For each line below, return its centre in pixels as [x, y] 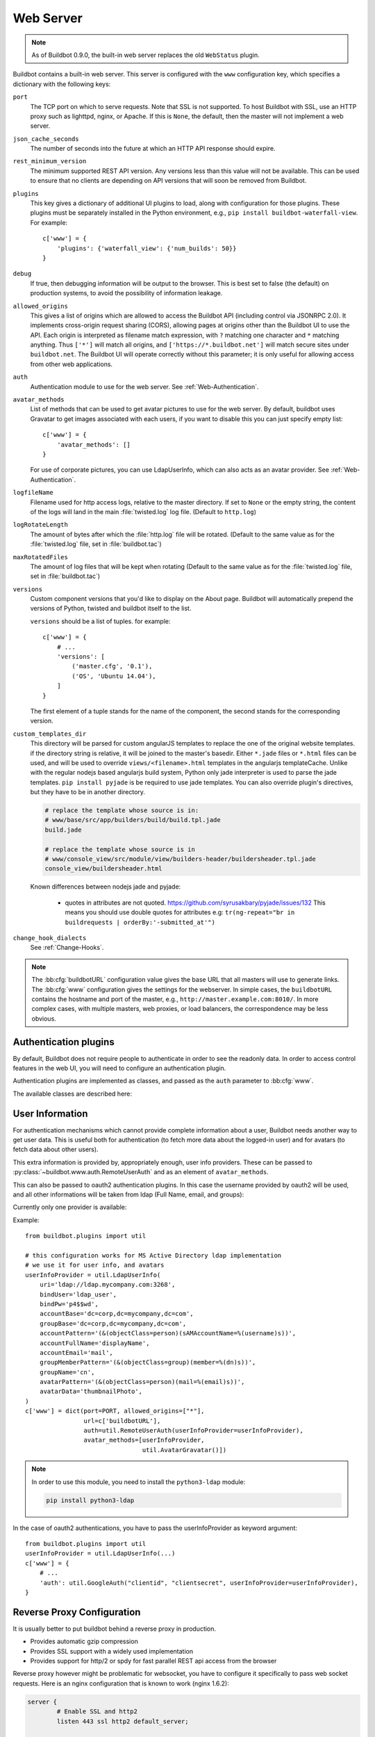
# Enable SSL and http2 [97, 1712]
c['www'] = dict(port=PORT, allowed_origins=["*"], [115, 1411]
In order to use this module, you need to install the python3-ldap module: [139, 1482]
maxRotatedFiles [41, 557]
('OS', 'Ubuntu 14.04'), [114, 676]
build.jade [63, 830]
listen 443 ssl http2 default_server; [123, 1721]
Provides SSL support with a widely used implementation [112, 1651]
